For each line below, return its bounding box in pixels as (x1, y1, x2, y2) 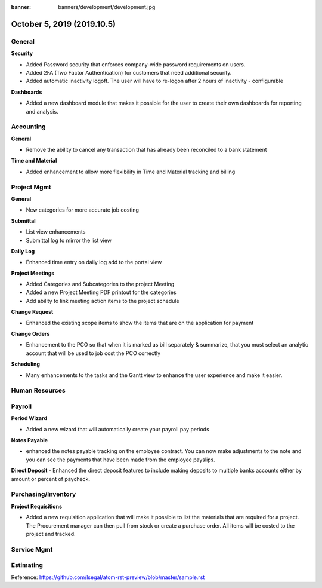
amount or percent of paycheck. (11, 475, 91, 482)
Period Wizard (11, 415, 48, 422)
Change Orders (11, 330, 50, 338)
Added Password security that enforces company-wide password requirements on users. (26, 60, 246, 68)
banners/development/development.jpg (58, 4, 156, 10)
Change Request (11, 308, 54, 316)
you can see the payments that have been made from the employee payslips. (26, 456, 216, 463)
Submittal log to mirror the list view (26, 237, 112, 244)
